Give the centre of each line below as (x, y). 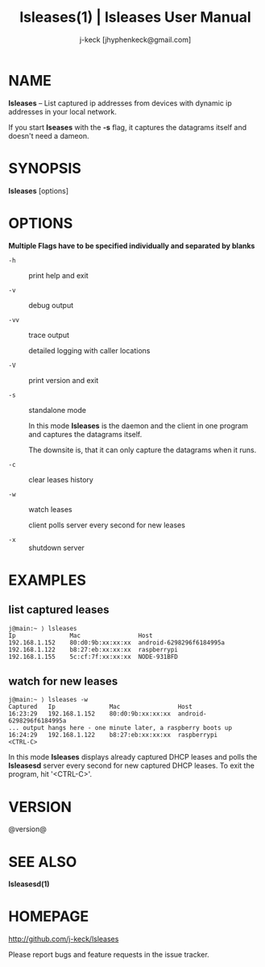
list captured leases (59, 610)
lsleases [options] (39, 190)
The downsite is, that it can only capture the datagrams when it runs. (143, 450)
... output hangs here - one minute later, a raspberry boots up (120, 728)
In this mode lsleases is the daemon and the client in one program (138, 425)
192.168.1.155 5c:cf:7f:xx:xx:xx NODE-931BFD (93, 656)
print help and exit (58, 275)
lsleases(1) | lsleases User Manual (135, 17)
